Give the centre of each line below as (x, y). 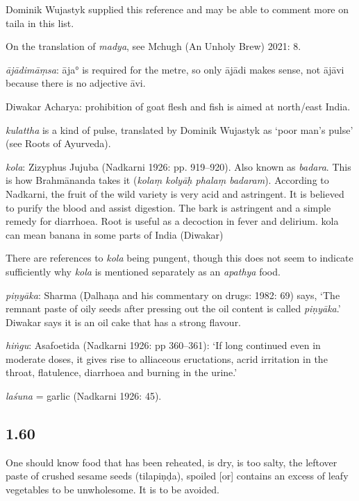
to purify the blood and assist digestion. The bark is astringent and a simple (168, 207)
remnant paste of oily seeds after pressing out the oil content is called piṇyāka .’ (173, 308)
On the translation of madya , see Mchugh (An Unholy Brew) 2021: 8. (153, 46)
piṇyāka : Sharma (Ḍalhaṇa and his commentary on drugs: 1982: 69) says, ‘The (173, 295)
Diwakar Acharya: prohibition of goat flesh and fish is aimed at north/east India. (178, 106)
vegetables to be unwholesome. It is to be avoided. (112, 490)
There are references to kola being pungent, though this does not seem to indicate (179, 258)
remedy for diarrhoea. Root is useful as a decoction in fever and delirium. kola (172, 221)
